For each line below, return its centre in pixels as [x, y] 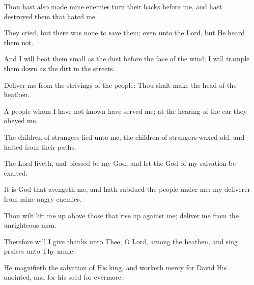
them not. [19, 42]
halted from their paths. [40, 146]
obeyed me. [21, 120]
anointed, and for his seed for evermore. [64, 277]
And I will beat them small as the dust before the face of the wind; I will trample [127, 59]
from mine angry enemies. [43, 198]
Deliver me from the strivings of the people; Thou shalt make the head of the [120, 85]
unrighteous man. [30, 225]
